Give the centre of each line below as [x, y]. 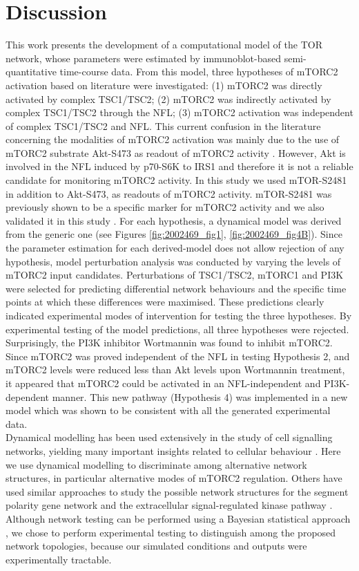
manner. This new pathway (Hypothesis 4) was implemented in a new [200, 396]
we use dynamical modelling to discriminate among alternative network [156, 464]
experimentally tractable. [59, 559]
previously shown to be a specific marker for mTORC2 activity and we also [165, 207]
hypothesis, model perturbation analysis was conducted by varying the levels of [173, 261]
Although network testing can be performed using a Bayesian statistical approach [178, 518]
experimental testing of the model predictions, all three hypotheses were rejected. [177, 329]
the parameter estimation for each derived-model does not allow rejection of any [175, 248]
